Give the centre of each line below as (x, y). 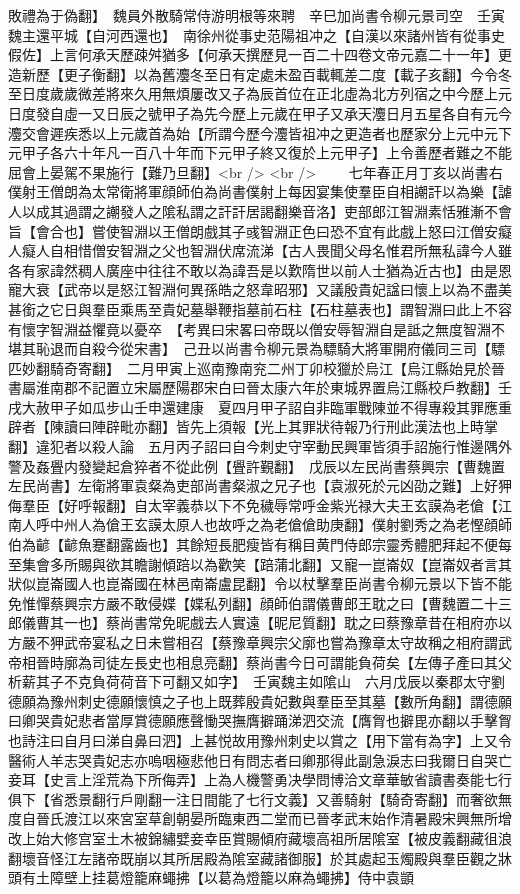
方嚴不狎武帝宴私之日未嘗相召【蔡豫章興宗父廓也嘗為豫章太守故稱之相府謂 (253, 642)
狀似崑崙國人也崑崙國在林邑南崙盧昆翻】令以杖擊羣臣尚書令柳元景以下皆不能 (260, 583)
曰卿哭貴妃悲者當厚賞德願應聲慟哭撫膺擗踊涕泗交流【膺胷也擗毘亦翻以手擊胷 (260, 720)
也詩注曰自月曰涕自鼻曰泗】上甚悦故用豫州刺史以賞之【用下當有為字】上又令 (260, 739)
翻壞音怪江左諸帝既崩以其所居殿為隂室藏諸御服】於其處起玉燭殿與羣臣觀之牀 (260, 857)
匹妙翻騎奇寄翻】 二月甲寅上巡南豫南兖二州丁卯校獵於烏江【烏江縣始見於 (249, 367)
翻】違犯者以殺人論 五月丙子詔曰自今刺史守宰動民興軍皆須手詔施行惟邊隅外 (260, 446)
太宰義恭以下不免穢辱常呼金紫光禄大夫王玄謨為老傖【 (322, 504)
